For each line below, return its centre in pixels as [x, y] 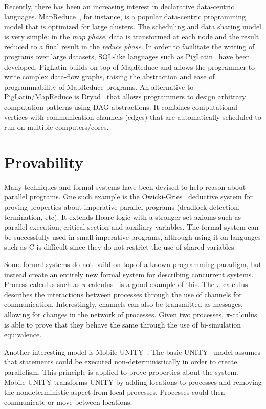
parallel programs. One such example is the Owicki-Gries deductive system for [129, 197]
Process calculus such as [42, 284]
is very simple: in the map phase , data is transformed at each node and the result [132, 36]
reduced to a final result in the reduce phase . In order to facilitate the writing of [129, 46]
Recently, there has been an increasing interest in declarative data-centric [119, 6]
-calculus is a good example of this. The [150, 284]
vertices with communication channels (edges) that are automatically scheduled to [133, 117]
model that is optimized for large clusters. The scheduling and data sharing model [133, 26]
